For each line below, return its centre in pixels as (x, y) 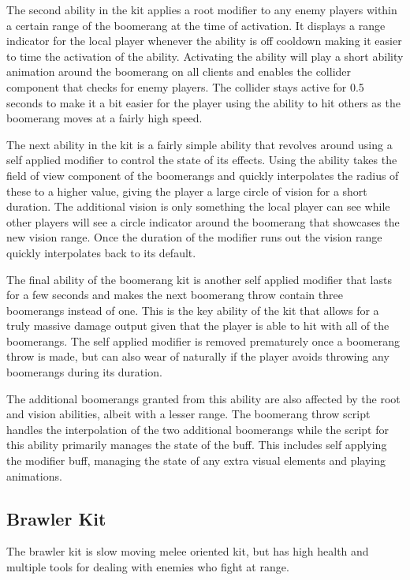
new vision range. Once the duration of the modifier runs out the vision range (194, 237)
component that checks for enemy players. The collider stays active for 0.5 (185, 86)
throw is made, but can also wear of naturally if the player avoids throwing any (198, 356)
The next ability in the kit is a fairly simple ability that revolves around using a (199, 144)
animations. (34, 475)
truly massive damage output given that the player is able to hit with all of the (198, 326)
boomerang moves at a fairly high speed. (104, 118)
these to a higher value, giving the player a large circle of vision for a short (187, 191)
